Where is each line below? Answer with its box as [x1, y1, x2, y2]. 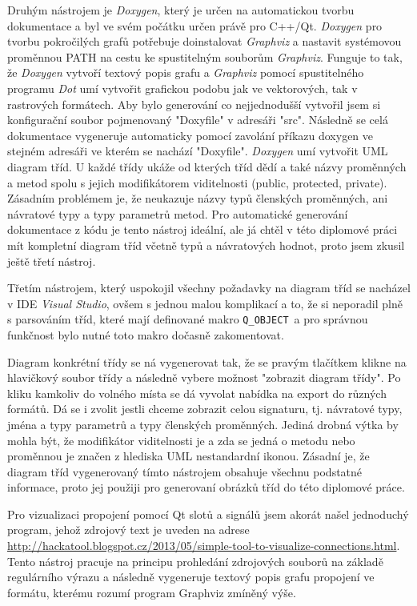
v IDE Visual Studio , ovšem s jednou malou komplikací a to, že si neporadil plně [7, 295, 403, 311]
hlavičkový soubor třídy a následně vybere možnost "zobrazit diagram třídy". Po [7, 369, 401, 386]
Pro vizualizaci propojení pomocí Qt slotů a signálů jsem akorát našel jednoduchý [7, 505, 409, 522]
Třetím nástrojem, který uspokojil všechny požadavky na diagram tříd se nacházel [7, 279, 411, 296]
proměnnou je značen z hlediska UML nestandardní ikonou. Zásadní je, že [7, 447, 370, 464]
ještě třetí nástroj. [7, 252, 96, 269]
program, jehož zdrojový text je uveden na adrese [7, 521, 250, 538]
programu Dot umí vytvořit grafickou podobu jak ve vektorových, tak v [7, 79, 358, 96]
